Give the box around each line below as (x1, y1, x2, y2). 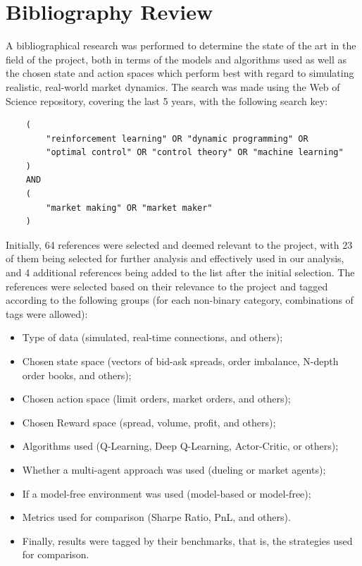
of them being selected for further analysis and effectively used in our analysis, (6, 251, 344, 266)
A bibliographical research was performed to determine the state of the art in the (6, 38, 356, 53)
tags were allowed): (6, 306, 88, 321)
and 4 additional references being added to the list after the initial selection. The (6, 265, 355, 280)
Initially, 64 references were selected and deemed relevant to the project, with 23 (6, 237, 353, 252)
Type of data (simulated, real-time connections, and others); (22, 330, 283, 345)
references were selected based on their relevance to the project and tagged (6, 278, 328, 293)
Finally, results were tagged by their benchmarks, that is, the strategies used (22, 533, 353, 548)
